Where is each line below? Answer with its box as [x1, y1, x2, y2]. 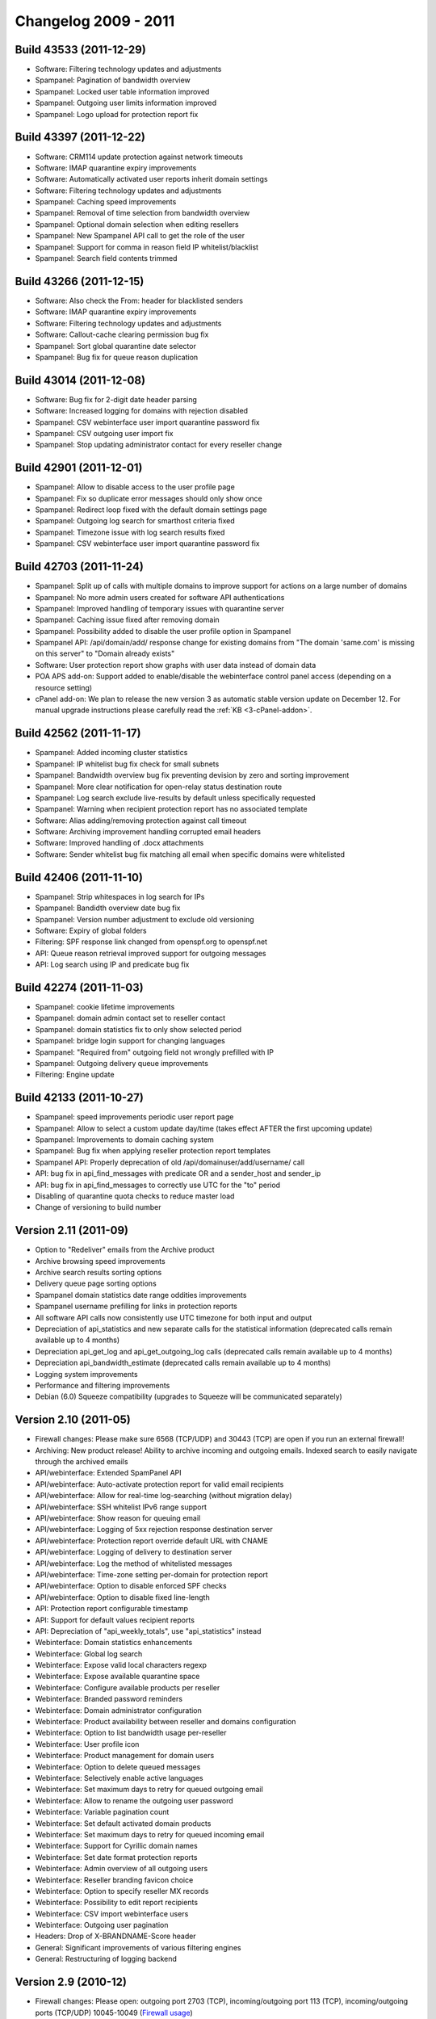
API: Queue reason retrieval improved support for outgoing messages [35, 948, 266, 958]
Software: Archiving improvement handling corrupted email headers [35, 827, 262, 837]
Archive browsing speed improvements [35, 1256, 166, 1266]
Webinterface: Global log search [35, 1648, 143, 1659]
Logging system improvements [35, 1369, 138, 1379]
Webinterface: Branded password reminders [35, 1694, 183, 1704]
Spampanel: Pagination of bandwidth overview [35, 75, 191, 85]
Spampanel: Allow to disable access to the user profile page [35, 482, 236, 492]
